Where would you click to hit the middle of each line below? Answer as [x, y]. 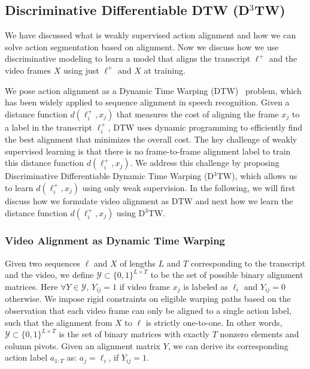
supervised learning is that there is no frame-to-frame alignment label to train [148, 151]
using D [131, 212]
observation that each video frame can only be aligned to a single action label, [148, 311]
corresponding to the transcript [248, 263]
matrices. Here [31, 286]
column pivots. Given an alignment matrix [83, 345]
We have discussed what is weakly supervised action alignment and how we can [151, 35]
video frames [28, 70]
